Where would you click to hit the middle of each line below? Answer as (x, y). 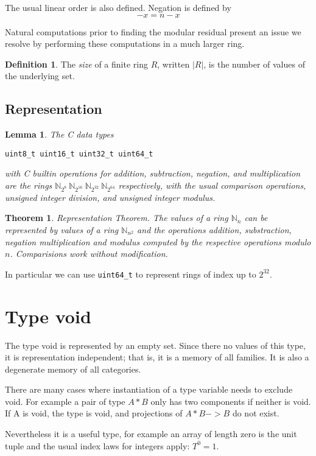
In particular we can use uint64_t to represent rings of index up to (131, 274)
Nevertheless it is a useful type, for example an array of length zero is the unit (151, 434)
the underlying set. (40, 76)
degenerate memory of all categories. (73, 369)
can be (256, 218)
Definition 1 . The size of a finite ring (76, 64)
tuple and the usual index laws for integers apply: (97, 445)
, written (174, 64)
